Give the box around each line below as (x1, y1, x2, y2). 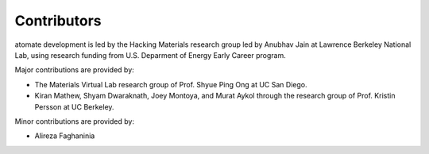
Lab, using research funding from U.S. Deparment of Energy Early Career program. (14, 50, 286, 60)
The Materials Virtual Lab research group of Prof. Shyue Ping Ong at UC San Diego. (34, 79, 307, 89)
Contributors (14, 12, 102, 29)
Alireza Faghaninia (34, 131, 95, 141)
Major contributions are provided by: (14, 65, 134, 75)
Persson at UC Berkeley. (34, 102, 114, 111)
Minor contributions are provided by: (14, 116, 135, 126)
